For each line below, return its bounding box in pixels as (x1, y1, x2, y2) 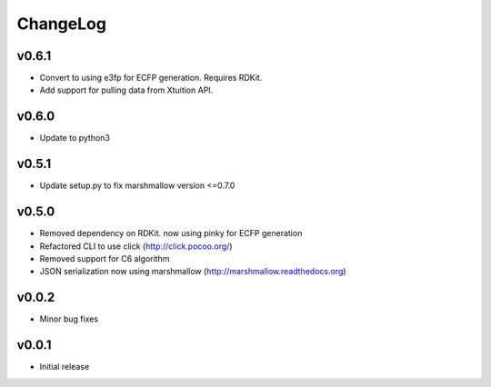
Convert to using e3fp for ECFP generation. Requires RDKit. (39, 73, 263, 84)
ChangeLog (16, 14, 106, 34)
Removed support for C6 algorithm (39, 253, 170, 263)
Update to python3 (39, 133, 111, 144)
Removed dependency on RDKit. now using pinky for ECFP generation (39, 228, 303, 239)
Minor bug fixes (39, 313, 99, 324)
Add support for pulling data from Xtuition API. (39, 84, 214, 95)
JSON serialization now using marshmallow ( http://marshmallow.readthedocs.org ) (39, 266, 346, 277)
